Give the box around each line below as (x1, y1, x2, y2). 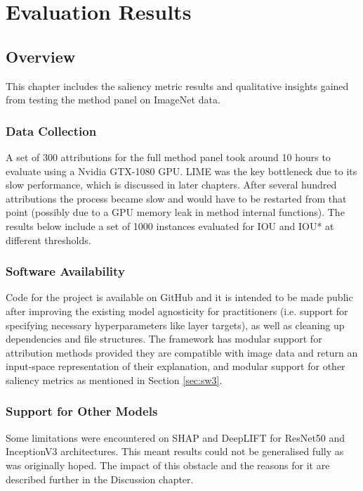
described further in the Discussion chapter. (6, 471, 194, 486)
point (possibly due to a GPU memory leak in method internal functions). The (6, 205, 345, 219)
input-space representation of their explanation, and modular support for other (6, 359, 345, 374)
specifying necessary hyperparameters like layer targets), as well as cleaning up (6, 317, 345, 332)
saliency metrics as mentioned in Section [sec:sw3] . (6, 372, 223, 387)
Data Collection (6, 122, 97, 139)
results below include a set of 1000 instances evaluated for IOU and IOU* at (6, 218, 334, 233)
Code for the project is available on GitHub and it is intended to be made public (6, 290, 353, 305)
